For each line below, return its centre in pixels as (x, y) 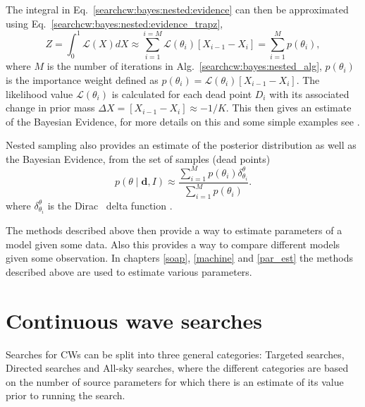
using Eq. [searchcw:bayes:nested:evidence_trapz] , (115, 23)
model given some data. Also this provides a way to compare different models (173, 244)
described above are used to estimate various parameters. (129, 271)
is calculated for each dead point (182, 93)
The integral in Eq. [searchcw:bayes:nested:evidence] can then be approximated (177, 9)
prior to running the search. (66, 395)
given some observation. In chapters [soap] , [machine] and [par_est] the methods (179, 258)
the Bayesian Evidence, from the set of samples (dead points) (138, 158)
